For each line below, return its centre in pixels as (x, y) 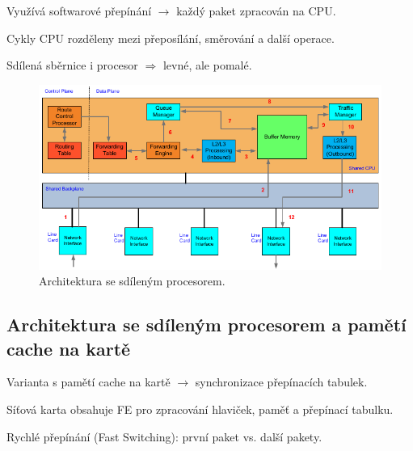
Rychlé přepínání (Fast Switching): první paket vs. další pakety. (164, 436)
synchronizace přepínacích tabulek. (281, 382)
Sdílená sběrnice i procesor (72, 65)
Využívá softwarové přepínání (79, 11)
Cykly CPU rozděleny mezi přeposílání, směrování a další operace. (171, 38)
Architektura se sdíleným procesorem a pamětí (206, 325)
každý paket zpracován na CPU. (256, 11)
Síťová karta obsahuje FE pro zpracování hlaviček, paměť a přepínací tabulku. (200, 409)
